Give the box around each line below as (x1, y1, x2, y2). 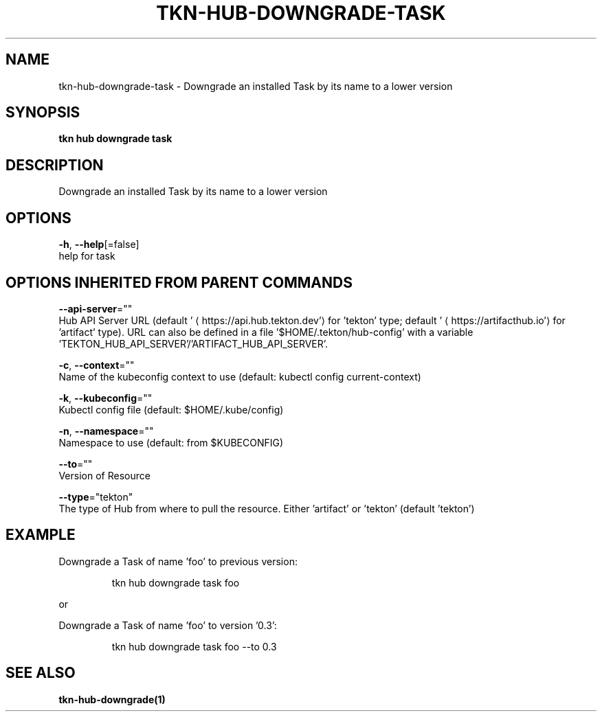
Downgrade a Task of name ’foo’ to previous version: (58, 555, 298, 567)
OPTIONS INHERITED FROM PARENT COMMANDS (5, 273, 353, 291)
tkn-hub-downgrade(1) (58, 693, 166, 705)
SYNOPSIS (5, 104, 80, 122)
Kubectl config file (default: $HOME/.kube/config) (58, 403, 284, 416)
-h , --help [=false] (58, 238, 140, 251)
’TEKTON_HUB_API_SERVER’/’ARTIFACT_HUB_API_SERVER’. (58, 337, 328, 350)
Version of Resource (58, 469, 150, 481)
